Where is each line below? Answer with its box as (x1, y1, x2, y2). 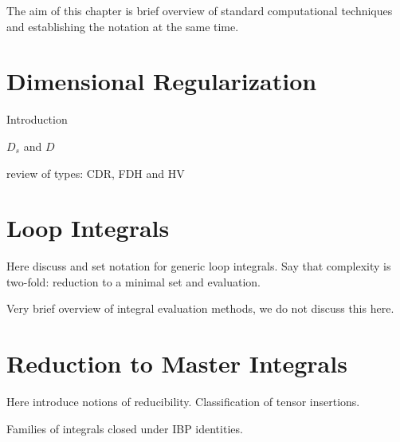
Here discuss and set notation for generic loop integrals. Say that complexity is (6, 258, 391, 274)
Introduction (6, 111, 68, 128)
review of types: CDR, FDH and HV (6, 164, 185, 181)
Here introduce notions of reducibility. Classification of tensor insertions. (6, 393, 360, 410)
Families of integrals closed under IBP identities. (6, 420, 243, 436)
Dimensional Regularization (6, 65, 317, 97)
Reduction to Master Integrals (6, 347, 347, 380)
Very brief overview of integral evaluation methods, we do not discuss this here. (6, 300, 394, 317)
